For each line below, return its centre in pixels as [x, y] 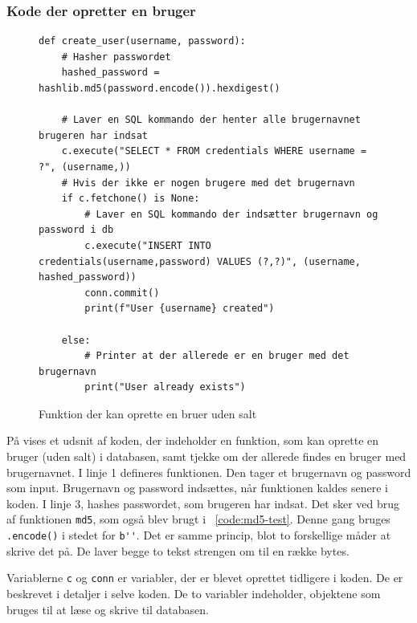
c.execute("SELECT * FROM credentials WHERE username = [214, 151]
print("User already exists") [165, 387]
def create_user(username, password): [142, 41]
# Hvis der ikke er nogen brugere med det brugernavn [208, 183]
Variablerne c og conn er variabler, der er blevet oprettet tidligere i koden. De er [205, 578]
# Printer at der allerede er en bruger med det [217, 356]
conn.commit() [122, 293]
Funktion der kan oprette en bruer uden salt [148, 413]
